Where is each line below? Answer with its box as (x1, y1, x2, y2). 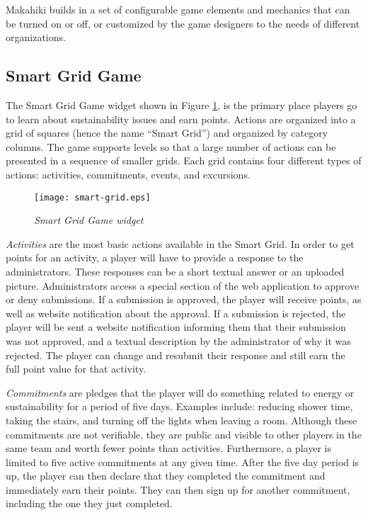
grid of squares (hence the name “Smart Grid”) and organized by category (6, 125, 328, 140)
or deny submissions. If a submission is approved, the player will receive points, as (6, 292, 362, 307)
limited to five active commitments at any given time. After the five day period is (6, 454, 360, 469)
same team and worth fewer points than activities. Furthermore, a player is (6, 441, 331, 455)
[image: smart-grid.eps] (34, 192, 151, 203)
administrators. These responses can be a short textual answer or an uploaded (6, 264, 345, 278)
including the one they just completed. (6, 496, 173, 511)
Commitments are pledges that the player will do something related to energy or (6, 385, 355, 400)
